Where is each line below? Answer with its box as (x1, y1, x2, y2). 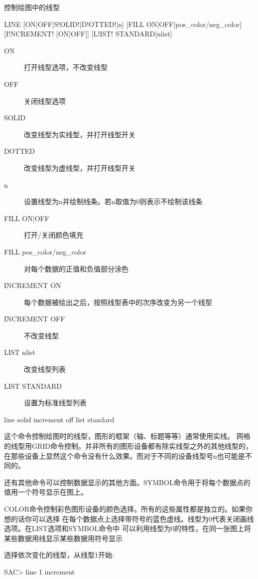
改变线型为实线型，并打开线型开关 (24, 129, 135, 139)
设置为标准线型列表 (24, 397, 87, 408)
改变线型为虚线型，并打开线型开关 (24, 162, 135, 173)
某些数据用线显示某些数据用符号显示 (4, 533, 123, 543)
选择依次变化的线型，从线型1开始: (4, 550, 114, 560)
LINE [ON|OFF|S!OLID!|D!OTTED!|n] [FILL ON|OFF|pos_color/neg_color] (4, 18, 242, 29)
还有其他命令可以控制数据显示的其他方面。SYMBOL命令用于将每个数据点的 (4, 477, 251, 487)
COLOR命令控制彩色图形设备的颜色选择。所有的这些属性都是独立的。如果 (4, 504, 246, 514)
